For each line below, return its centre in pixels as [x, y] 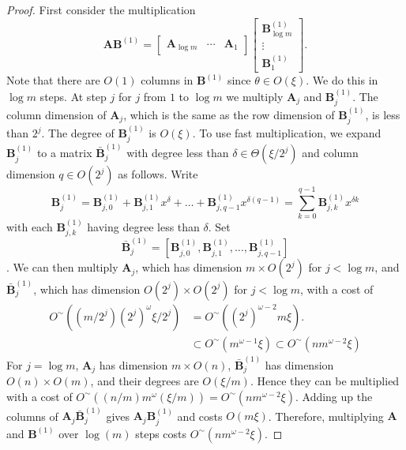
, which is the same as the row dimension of [229, 114]
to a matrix [64, 153]
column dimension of [56, 114]
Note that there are [53, 80]
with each [30, 227]
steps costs [161, 433]
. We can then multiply [62, 267]
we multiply [255, 96]
